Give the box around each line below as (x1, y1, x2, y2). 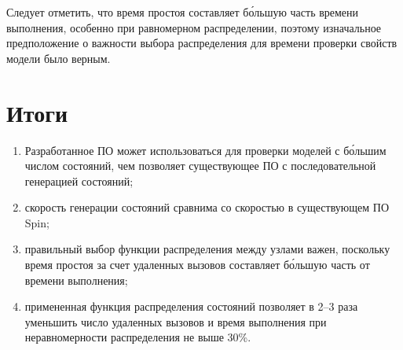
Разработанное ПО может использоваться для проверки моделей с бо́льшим (24, 142, 387, 158)
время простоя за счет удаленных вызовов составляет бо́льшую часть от (24, 256, 370, 273)
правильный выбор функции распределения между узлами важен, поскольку (24, 241, 390, 257)
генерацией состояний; (24, 172, 134, 189)
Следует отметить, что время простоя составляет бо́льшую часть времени (6, 4, 359, 20)
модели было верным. (6, 50, 111, 66)
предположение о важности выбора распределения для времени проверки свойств (6, 35, 398, 51)
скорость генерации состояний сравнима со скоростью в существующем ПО (24, 199, 390, 216)
